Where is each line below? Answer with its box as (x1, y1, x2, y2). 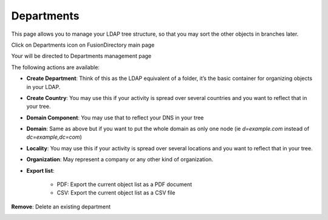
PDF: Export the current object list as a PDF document (56, 181, 193, 188)
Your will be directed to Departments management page (11, 52, 152, 60)
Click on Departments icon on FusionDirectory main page (11, 41, 155, 48)
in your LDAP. (26, 83, 61, 90)
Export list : (26, 167, 55, 174)
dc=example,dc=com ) (26, 133, 82, 141)
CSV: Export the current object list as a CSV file (56, 189, 176, 196)
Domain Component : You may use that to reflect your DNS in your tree (26, 114, 204, 121)
